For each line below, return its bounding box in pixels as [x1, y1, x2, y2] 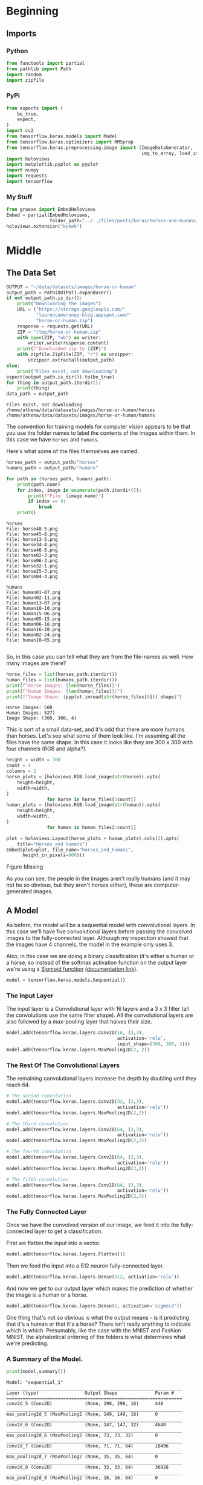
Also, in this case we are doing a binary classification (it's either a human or [6, 953, 195, 960]
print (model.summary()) [6, 1369, 66, 1375]
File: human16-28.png [6, 627, 61, 633]
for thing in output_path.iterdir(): [6, 380, 101, 386]
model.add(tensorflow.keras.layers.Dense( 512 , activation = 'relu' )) [6, 1274, 180, 1280]
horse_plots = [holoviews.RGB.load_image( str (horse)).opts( [6, 774, 161, 780]
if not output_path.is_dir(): [6, 295, 83, 301]
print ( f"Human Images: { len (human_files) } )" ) [6, 688, 123, 694]
